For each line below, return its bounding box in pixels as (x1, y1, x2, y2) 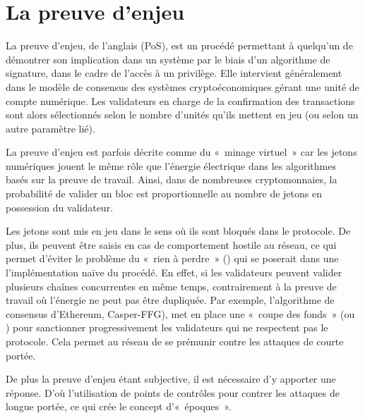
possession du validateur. (6, 199, 114, 214)
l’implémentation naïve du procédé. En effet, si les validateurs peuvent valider (6, 265, 342, 280)
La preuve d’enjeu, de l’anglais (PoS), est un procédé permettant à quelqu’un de (6, 38, 353, 53)
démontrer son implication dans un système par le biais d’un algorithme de (6, 51, 330, 66)
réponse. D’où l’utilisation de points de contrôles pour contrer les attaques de (6, 385, 340, 400)
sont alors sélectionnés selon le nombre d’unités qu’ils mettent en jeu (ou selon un (6, 107, 359, 122)
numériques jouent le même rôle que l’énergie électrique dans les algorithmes (6, 158, 336, 173)
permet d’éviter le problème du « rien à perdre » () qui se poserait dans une (6, 251, 339, 266)
